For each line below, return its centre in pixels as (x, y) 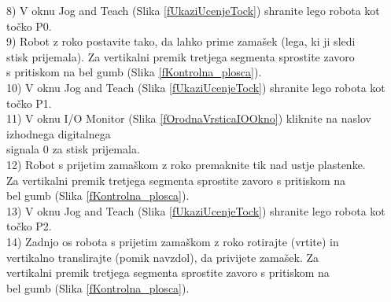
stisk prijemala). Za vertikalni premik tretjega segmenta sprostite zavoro (181, 56)
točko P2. (29, 226)
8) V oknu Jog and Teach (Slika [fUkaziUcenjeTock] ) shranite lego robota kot (193, 10)
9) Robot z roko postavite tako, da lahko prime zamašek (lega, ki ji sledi (181, 41)
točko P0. (29, 26)
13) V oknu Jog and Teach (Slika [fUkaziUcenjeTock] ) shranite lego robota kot (196, 210)
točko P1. (29, 103)
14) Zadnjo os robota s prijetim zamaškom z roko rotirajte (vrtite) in (173, 241)
